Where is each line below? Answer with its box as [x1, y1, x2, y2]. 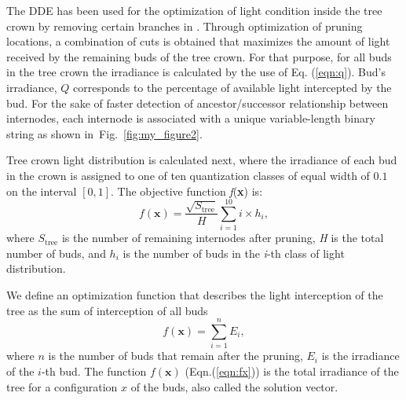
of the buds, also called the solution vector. [130, 378, 338, 394]
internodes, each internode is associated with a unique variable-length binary [6, 110, 375, 127]
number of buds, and [6, 244, 106, 261]
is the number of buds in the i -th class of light [123, 244, 345, 261]
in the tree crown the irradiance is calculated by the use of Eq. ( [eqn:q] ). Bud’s [6, 64, 386, 80]
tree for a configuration [6, 378, 118, 394]
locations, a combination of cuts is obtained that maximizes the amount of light [6, 33, 390, 50]
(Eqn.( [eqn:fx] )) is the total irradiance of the [185, 362, 399, 379]
